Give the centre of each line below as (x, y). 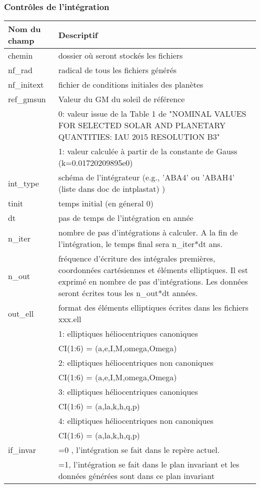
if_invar (22, 450)
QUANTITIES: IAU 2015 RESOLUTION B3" (139, 137)
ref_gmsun (27, 99)
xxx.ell (70, 319)
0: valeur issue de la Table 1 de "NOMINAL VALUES (152, 114)
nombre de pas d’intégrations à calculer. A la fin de (148, 232)
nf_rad (20, 70)
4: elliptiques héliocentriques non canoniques (136, 421)
